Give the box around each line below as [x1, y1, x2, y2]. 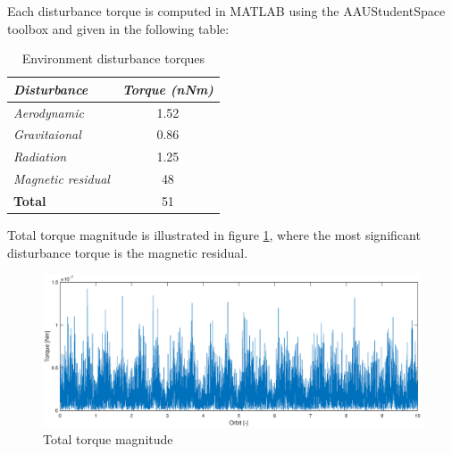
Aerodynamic [13, 103, 84, 121]
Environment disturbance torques [21, 49, 205, 68]
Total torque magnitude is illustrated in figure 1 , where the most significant [7, 226, 421, 244]
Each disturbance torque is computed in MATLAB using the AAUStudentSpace [7, 2, 446, 20]
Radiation [13, 147, 67, 166]
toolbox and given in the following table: [7, 19, 230, 37]
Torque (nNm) [121, 79, 213, 98]
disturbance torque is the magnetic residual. [7, 243, 248, 261]
